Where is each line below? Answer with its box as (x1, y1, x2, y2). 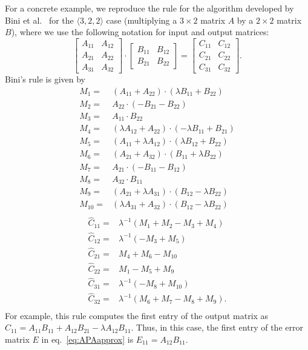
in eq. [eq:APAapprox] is (41, 332, 134, 345)
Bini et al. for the (5, 13, 74, 26)
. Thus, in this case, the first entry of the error (131, 321, 303, 334)
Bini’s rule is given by (5, 73, 85, 86)
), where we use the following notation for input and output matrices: (11, 25, 269, 38)
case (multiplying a (106, 13, 177, 26)
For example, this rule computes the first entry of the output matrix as (5, 309, 269, 321)
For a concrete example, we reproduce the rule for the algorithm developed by (5, 2, 294, 14)
